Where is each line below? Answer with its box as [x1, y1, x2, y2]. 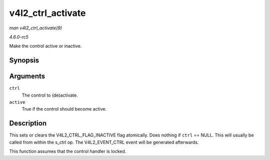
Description [9, 119, 47, 128]
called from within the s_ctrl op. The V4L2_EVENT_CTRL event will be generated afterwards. [9, 139, 199, 145]
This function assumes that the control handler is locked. [9, 149, 126, 155]
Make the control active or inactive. [9, 43, 82, 49]
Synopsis [9, 56, 39, 65]
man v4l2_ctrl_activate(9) [9, 25, 62, 31]
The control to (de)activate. [21, 92, 78, 98]
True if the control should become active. [21, 106, 107, 112]
